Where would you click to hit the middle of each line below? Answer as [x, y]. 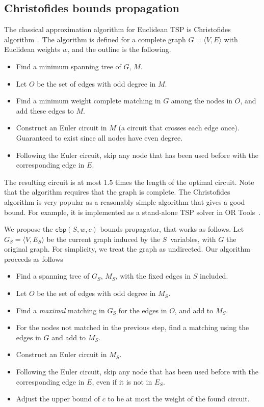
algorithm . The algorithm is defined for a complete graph [95, 39]
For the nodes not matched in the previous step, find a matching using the [133, 327]
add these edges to [45, 110]
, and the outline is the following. [119, 49]
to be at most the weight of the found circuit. [179, 399]
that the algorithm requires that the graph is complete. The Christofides [117, 192]
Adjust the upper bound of [58, 399]
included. [214, 276]
